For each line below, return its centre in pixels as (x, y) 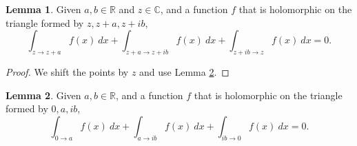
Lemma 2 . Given (43, 95)
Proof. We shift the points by (67, 71)
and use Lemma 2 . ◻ (184, 71)
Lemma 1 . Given (43, 9)
